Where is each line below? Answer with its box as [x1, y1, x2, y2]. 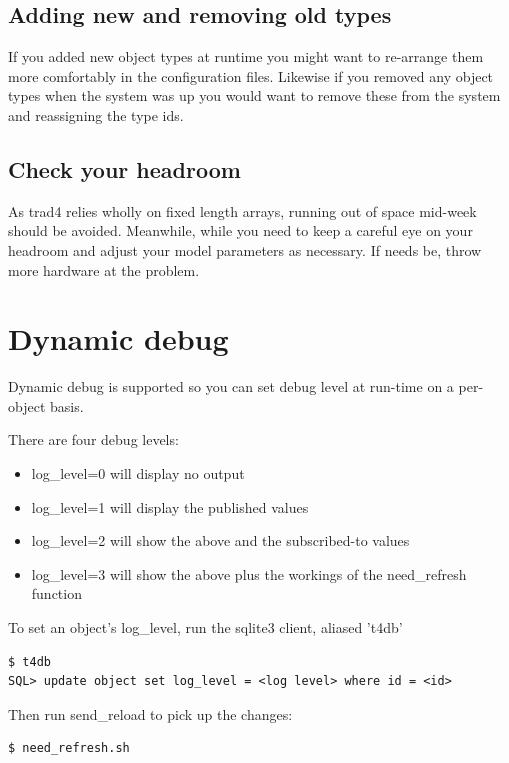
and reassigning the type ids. [8, 104, 184, 125]
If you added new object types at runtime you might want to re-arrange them [8, 46, 484, 67]
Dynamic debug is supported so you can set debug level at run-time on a [8, 376, 454, 397]
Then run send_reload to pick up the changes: [8, 703, 293, 724]
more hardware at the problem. [8, 259, 200, 280]
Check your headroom [8, 153, 241, 184]
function [31, 583, 82, 604]
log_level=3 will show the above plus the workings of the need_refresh [31, 563, 467, 584]
